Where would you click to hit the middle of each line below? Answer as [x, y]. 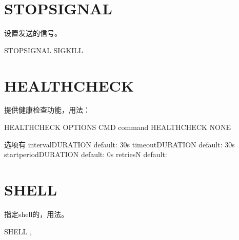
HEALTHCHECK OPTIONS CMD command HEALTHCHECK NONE [117, 127]
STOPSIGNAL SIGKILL [44, 50]
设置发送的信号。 [33, 33]
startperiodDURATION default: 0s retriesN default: [86, 154]
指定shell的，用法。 [36, 214]
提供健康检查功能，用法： [47, 110]
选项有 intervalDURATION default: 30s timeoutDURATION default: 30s [120, 144]
